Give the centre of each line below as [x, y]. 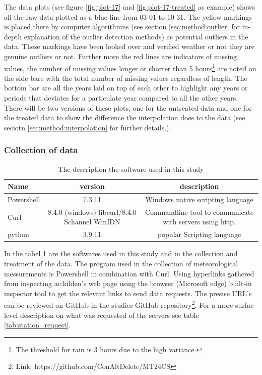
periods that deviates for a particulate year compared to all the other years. [121, 98]
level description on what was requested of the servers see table [102, 315]
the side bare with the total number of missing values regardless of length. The [126, 78]
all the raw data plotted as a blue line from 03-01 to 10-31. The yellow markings [128, 16]
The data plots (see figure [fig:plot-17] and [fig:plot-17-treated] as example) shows [130, 7]
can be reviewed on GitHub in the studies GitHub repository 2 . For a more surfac [129, 304]
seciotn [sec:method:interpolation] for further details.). [88, 127]
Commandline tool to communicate [199, 212]
